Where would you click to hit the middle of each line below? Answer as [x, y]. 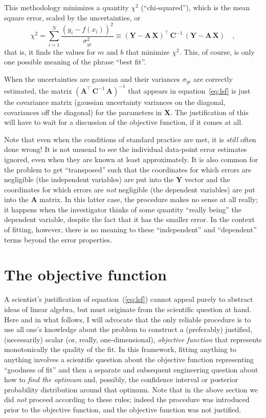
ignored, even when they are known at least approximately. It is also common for [131, 159]
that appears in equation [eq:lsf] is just [189, 90]
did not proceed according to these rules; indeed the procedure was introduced [127, 399]
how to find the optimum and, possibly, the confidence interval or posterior [121, 379]
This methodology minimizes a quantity [66, 7]
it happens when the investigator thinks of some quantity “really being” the [123, 209]
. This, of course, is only [217, 51]
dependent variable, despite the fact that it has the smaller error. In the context [130, 219]
